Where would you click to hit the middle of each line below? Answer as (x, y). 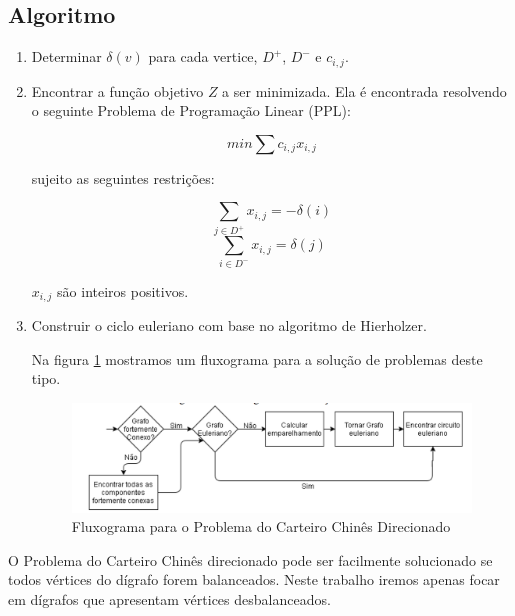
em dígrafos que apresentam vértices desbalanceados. (169, 599)
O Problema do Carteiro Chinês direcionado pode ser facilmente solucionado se (250, 559)
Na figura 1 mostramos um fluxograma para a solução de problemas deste (257, 358)
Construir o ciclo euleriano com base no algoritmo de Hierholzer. (229, 325)
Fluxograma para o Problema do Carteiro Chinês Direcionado (261, 526)
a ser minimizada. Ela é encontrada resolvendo (364, 90)
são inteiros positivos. (123, 290)
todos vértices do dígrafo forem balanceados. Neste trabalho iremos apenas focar (254, 579)
